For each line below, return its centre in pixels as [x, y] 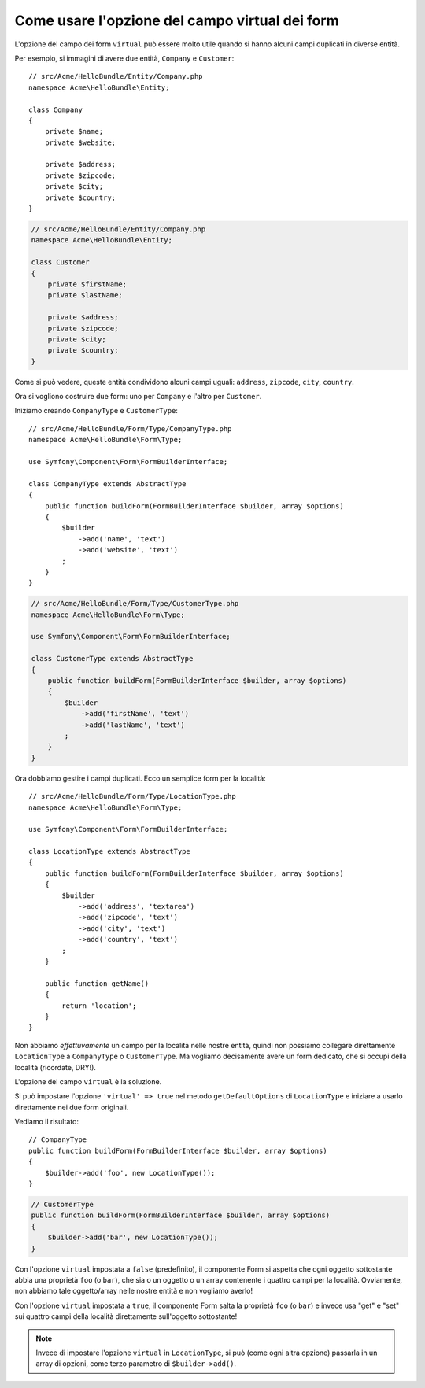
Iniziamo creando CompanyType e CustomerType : [96, 411]
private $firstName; [87, 284]
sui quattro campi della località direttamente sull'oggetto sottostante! [126, 1316]
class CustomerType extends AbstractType [112, 659]
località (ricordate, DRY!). [55, 1067]
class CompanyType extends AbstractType [107, 484]
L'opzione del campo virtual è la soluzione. [88, 1081]
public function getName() [97, 983]
